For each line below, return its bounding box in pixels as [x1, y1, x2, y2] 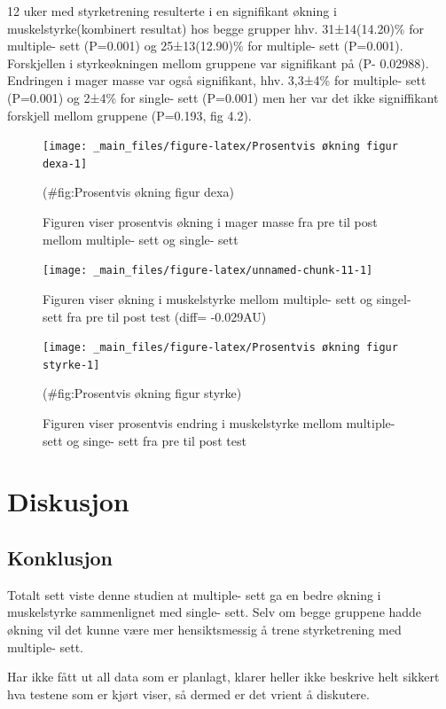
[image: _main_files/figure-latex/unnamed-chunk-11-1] [43, 264, 373, 277]
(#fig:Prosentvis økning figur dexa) [43, 183, 234, 201]
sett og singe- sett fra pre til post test [43, 431, 246, 449]
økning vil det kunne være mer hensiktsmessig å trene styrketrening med [7, 619, 402, 638]
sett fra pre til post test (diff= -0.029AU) [43, 307, 267, 325]
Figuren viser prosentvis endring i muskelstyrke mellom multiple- [43, 414, 395, 432]
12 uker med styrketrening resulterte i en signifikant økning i [7, 2, 337, 19]
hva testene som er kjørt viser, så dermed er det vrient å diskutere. [7, 684, 370, 703]
